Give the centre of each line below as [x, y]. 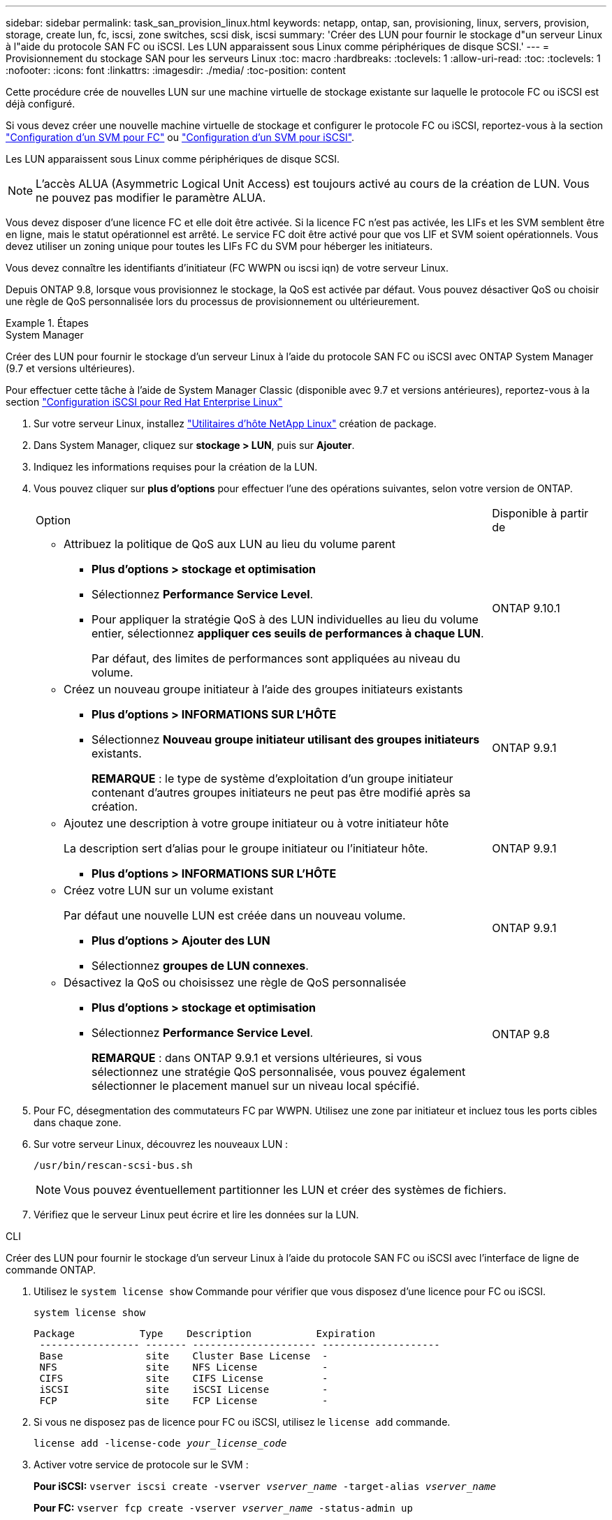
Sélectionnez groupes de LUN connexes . [200, 966]
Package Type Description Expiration [204, 1334]
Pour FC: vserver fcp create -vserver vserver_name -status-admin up [223, 1508]
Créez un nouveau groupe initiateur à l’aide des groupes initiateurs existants [263, 689]
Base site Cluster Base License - [184, 1356]
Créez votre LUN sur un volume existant [169, 890]
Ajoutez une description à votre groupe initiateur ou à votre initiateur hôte [256, 823]
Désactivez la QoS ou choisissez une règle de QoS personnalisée [235, 982]
